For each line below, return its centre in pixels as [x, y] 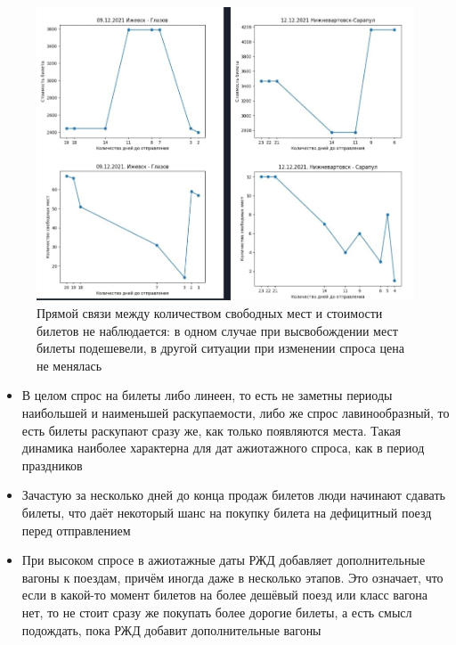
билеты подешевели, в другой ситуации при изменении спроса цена [220, 348]
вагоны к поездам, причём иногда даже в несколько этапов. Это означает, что [232, 577]
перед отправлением [76, 530]
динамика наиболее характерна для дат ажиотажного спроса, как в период [223, 448]
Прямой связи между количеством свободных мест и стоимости [210, 313]
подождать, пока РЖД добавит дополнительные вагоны [171, 629]
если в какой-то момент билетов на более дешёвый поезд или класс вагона [225, 595]
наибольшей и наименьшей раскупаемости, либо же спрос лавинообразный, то [236, 412]
